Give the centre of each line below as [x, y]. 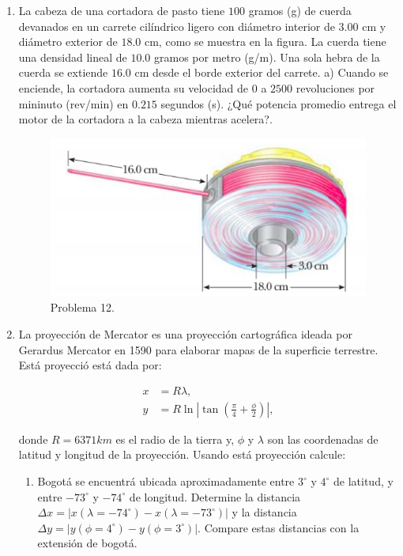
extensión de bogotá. [87, 543]
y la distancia [264, 512]
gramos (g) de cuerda [300, 10]
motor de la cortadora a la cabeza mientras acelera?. [145, 119]
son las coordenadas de [323, 439]
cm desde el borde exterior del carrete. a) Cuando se [262, 72]
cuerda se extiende [63, 72]
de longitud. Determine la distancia [215, 496]
